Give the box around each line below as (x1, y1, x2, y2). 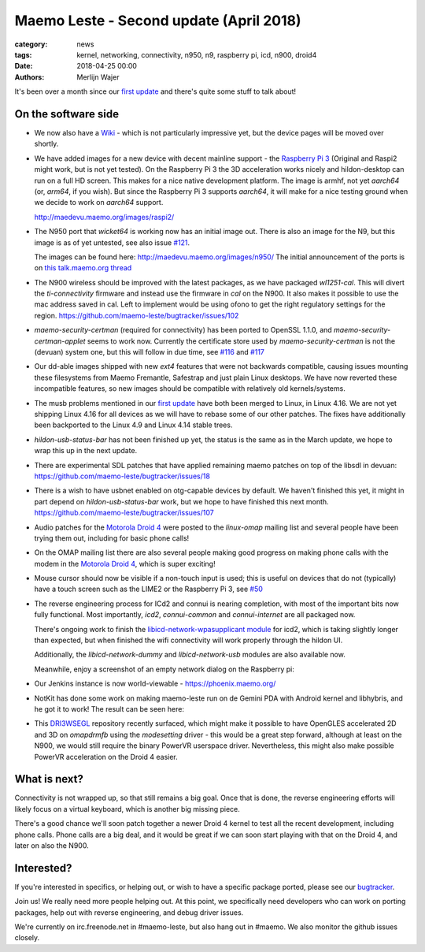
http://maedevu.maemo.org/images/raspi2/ (34, 212, 175, 221)
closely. (14, 933, 40, 943)
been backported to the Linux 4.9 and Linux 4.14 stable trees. (34, 420, 233, 430)
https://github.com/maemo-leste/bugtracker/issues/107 (34, 508, 214, 518)
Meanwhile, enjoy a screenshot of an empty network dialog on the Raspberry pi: (34, 664, 295, 674)
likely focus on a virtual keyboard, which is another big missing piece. (14, 804, 240, 813)
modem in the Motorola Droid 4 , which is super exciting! (34, 559, 216, 568)
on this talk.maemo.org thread (34, 263, 132, 273)
